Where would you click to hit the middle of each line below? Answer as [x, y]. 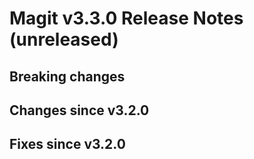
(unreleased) [64, 39]
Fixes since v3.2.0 [67, 144]
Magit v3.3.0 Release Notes [126, 18]
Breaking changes [67, 76]
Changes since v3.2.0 [79, 110]
